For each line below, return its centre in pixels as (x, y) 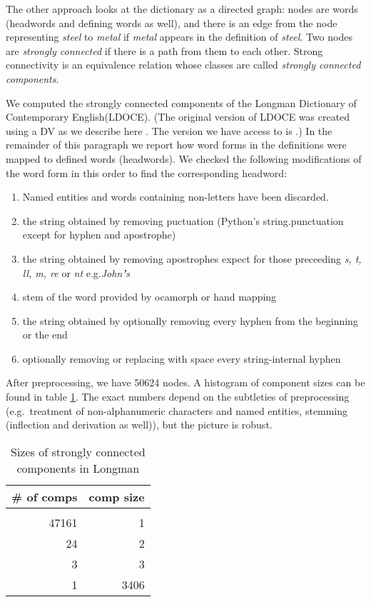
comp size (117, 496)
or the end (45, 335)
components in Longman (78, 468)
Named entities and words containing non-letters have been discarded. (176, 197)
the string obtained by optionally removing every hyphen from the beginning (190, 320)
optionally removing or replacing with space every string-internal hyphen (182, 358)
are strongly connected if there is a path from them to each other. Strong (164, 50)
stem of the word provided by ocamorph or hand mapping (149, 297)
